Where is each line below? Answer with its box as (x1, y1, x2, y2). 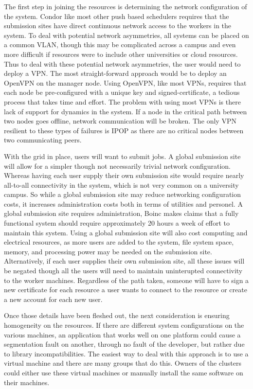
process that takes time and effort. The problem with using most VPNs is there (4, 96, 241, 106)
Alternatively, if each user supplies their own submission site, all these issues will (4, 256, 245, 266)
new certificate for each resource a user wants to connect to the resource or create (4, 284, 247, 295)
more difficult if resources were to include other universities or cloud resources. (4, 49, 238, 59)
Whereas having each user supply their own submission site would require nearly (4, 170, 244, 180)
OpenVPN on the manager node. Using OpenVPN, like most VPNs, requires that (4, 77, 247, 88)
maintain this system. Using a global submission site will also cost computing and (4, 227, 248, 237)
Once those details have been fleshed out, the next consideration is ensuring (4, 310, 230, 320)
